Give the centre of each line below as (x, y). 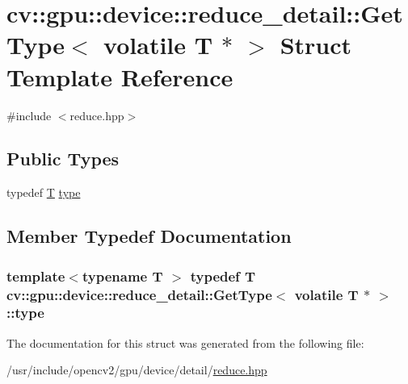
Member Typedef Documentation (149, 236)
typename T (122, 275)
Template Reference (120, 76)
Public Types (63, 159)
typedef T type (44, 192)
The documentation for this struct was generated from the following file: (185, 342)
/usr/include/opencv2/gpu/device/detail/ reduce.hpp (137, 370)
